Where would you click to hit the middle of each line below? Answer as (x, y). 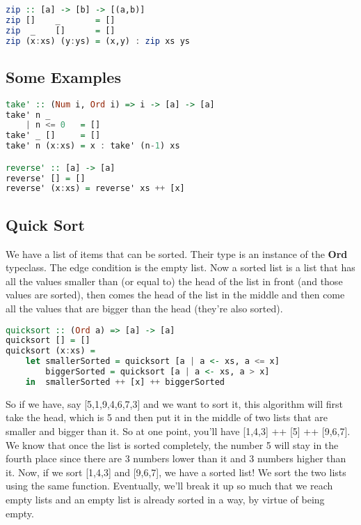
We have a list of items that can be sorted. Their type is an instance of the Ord (177, 253)
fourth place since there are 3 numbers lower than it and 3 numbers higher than (176, 458)
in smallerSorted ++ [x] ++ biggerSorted (125, 382)
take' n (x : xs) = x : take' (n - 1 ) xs (93, 146)
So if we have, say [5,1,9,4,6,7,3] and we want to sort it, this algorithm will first (174, 403)
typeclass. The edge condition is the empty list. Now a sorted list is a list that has (180, 267)
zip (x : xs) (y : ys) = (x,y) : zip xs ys (98, 41)
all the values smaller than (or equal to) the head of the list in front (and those (174, 281)
